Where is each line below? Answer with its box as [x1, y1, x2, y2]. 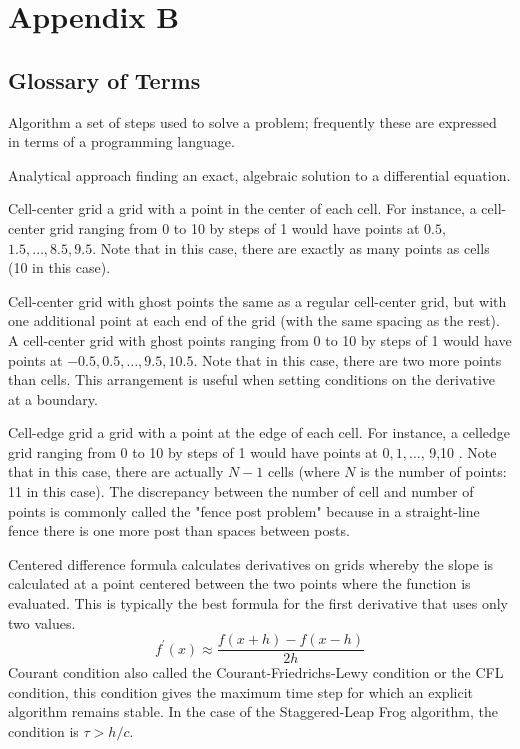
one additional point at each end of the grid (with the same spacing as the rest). [8, 310, 500, 331]
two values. [8, 612, 76, 633]
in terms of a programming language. [8, 131, 235, 152]
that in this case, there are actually [8, 461, 224, 482]
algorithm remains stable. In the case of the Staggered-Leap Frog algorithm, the [8, 701, 499, 722]
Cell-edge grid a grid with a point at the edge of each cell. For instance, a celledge [8, 422, 511, 443]
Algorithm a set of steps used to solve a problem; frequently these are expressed [8, 111, 497, 132]
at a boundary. [8, 388, 98, 409]
